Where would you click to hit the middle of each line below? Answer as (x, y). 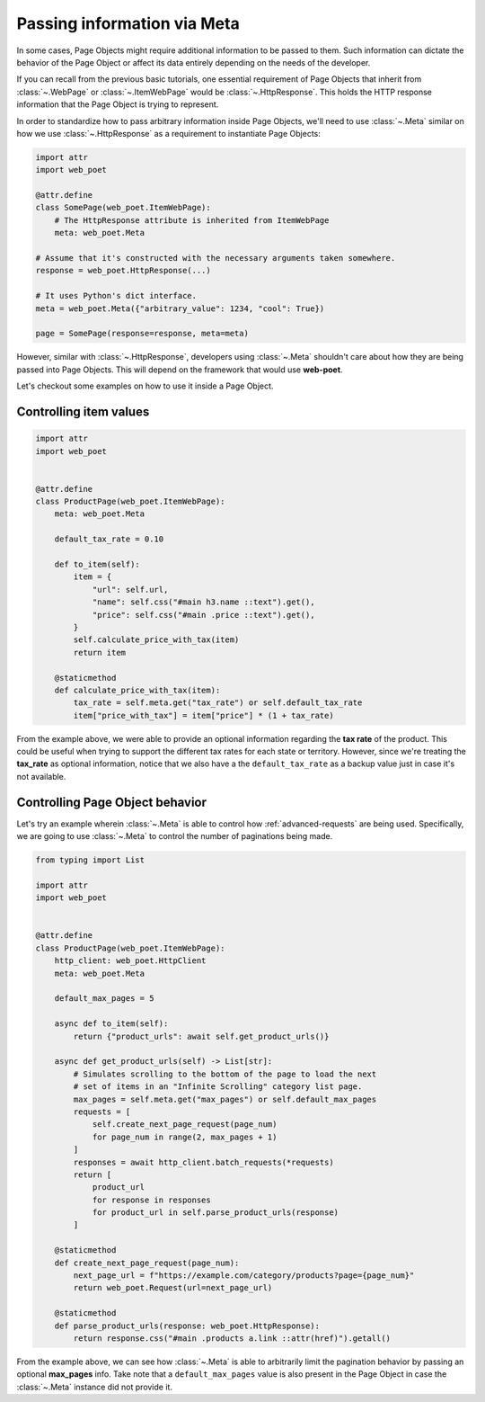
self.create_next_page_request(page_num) (185, 1125)
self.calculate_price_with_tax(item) (156, 640)
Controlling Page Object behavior (111, 802)
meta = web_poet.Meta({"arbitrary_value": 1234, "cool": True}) (180, 308)
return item (99, 652)
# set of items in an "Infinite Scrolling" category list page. (218, 1087)
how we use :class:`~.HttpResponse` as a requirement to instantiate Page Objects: (168, 133)
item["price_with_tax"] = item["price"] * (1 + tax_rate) (203, 715)
